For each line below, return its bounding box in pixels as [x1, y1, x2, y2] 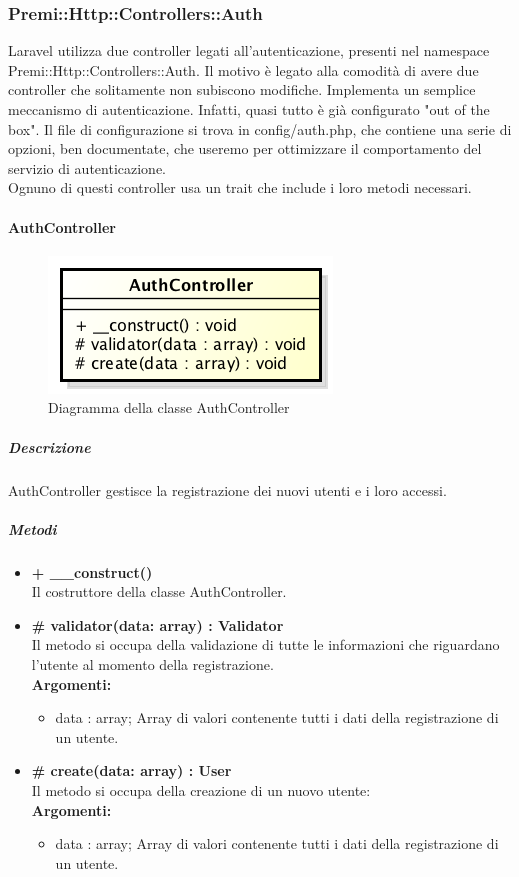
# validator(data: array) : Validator [31, 614, 284, 635]
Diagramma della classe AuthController [48, 397, 290, 418]
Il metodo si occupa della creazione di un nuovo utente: [31, 780, 371, 801]
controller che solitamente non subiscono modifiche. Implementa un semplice [8, 79, 476, 100]
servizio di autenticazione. [8, 157, 167, 178]
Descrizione [8, 436, 91, 457]
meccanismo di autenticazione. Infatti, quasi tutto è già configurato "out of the [8, 99, 490, 119]
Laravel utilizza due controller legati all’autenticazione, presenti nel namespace [8, 40, 490, 61]
